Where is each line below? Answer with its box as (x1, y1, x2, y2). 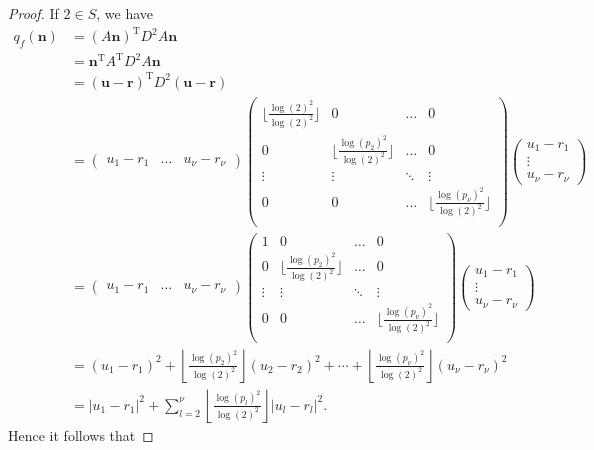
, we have (96, 3, 154, 23)
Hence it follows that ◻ (8, 425, 154, 446)
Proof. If (8, 3, 59, 23)
